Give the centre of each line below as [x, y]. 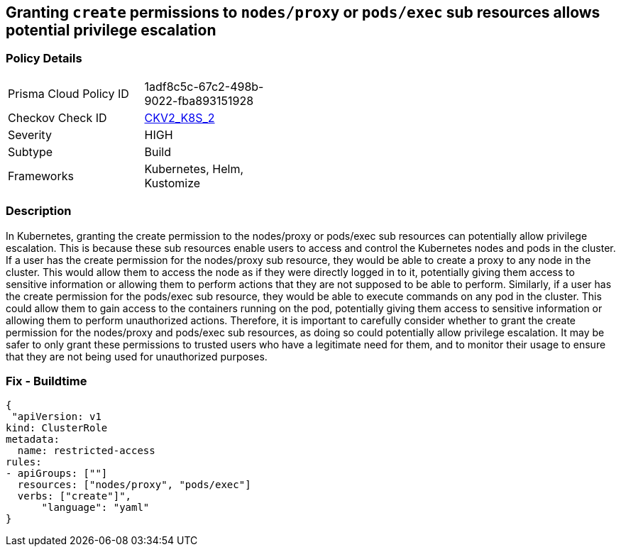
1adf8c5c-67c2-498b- [204, 86]
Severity [30, 134]
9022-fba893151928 [199, 100]
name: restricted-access [86, 451]
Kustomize [172, 183]
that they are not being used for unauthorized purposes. [137, 356]
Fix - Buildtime [46, 381]
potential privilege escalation [111, 30]
